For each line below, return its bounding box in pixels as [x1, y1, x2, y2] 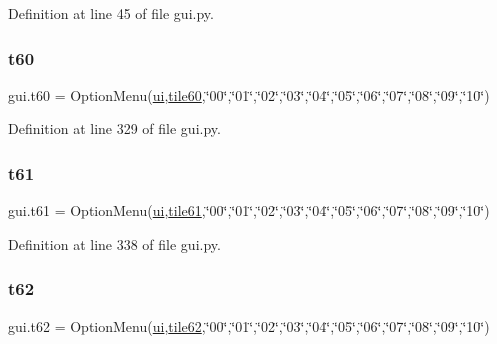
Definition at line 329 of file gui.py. [8, 118, 221, 139]
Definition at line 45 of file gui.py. [8, 3, 214, 23]
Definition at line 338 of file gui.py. [8, 233, 221, 254]
